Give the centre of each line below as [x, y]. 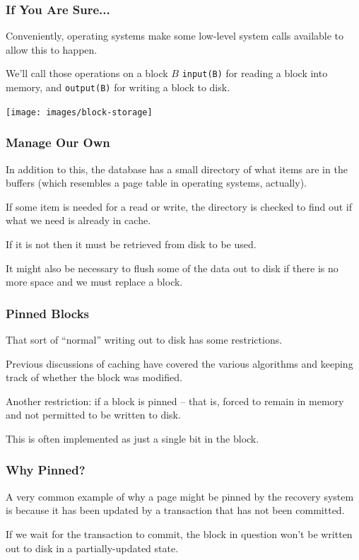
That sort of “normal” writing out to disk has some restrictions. [144, 339]
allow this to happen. [52, 49]
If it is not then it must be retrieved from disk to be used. [131, 244]
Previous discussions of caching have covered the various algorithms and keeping [179, 363]
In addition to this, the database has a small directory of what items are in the [177, 169]
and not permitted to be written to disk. [93, 415]
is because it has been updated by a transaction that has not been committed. [175, 510]
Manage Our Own [58, 142]
